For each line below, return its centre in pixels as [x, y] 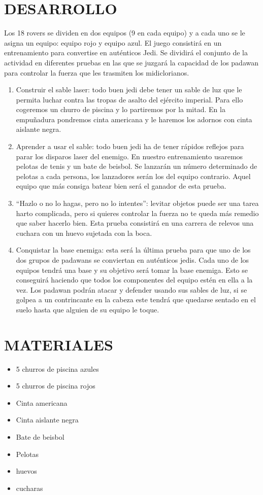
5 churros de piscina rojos [56, 386]
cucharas [29, 488]
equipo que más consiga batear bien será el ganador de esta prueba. [121, 186]
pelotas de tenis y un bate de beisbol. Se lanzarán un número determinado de [137, 166]
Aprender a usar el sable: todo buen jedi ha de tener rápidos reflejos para [130, 146]
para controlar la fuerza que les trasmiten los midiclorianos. [97, 72]
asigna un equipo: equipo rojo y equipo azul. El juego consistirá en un [113, 42]
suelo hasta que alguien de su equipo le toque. [88, 309]
